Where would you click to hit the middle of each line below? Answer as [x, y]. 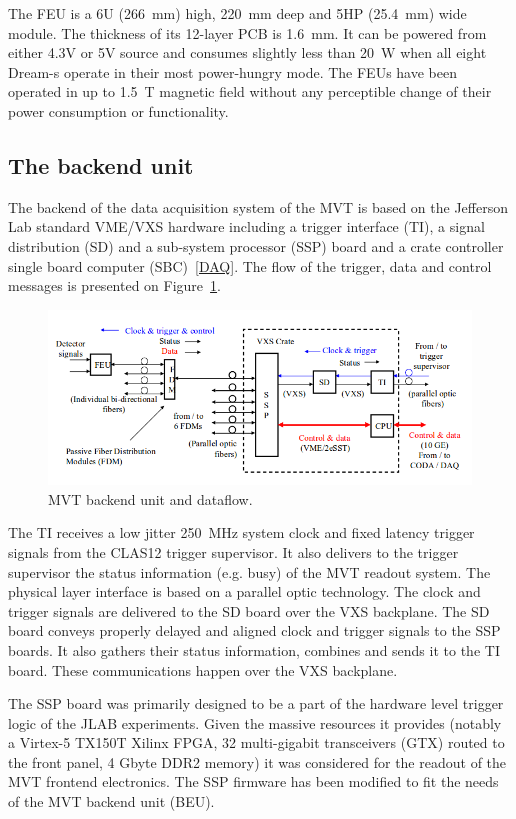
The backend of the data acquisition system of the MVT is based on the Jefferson [258, 206]
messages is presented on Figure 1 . [114, 285]
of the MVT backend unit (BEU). [111, 801]
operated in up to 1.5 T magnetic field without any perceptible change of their [250, 91]
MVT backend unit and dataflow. [150, 498]
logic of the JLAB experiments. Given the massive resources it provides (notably [255, 722]
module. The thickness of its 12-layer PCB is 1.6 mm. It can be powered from [247, 32]
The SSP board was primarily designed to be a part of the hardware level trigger [256, 703]
